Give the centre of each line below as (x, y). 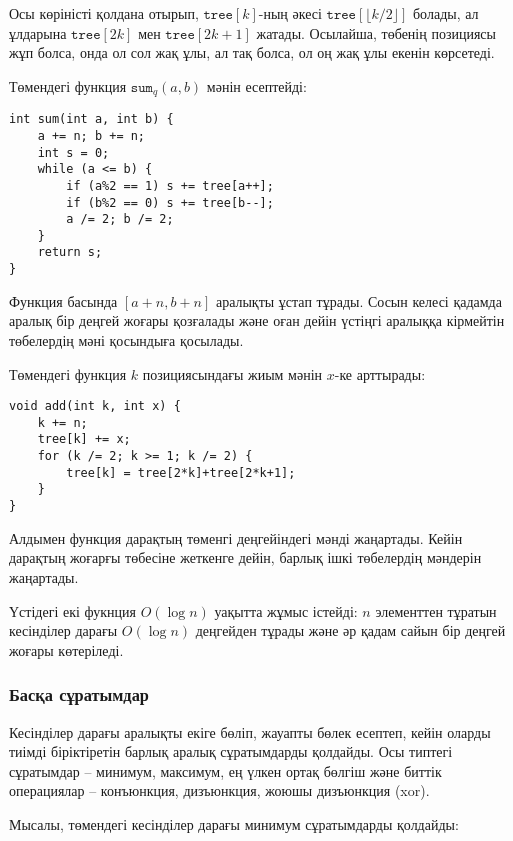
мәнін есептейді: (256, 85)
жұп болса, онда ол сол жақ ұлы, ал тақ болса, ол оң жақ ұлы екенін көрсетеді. (252, 52)
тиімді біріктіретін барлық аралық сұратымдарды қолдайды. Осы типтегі (231, 751)
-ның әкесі (290, 13)
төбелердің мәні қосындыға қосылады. (126, 339)
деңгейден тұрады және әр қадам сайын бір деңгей (350, 630)
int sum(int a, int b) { (91, 119)
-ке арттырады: (380, 373)
